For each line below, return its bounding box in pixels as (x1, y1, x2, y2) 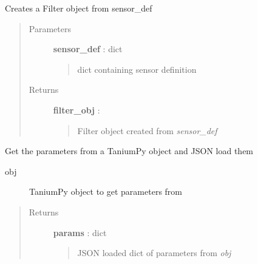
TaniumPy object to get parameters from (29, 185, 182, 198)
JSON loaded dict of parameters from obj (77, 246, 231, 259)
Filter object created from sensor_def (77, 124, 217, 137)
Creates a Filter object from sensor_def (5, 2, 152, 14)
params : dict (53, 226, 107, 239)
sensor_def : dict (53, 42, 123, 55)
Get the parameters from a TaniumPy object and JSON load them (5, 144, 254, 157)
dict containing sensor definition (77, 63, 197, 75)
